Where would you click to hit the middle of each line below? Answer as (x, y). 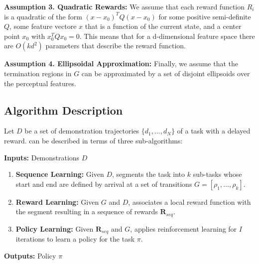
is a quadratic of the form (43, 16)
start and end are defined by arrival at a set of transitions (104, 184)
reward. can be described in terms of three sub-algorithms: (93, 140)
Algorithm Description (64, 110)
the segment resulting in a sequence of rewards (87, 211)
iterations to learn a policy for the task (75, 239)
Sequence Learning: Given (60, 174)
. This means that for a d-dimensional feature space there (167, 36)
